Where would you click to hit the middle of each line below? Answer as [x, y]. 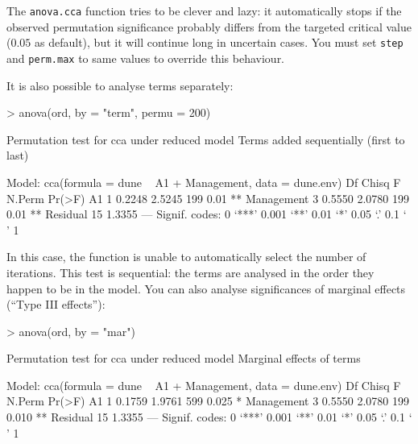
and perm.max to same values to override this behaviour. [146, 58]
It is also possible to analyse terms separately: [120, 85]
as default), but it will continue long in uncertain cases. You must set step [219, 42]
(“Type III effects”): [56, 304]
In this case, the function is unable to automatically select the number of [186, 257]
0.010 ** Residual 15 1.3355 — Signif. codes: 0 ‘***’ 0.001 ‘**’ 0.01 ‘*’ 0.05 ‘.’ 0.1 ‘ [209, 417]
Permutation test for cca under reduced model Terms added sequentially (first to [206, 139]
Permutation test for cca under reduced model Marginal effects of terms [184, 358]
